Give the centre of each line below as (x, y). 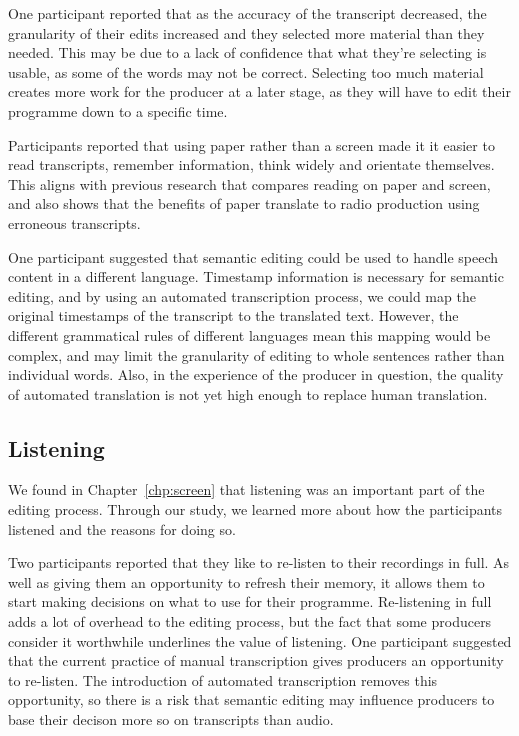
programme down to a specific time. (118, 110)
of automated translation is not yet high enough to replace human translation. (248, 393)
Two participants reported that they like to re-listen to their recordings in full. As (259, 562)
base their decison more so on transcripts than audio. (171, 719)
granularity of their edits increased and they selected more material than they (246, 32)
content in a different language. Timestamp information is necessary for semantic (256, 276)
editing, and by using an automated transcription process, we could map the (242, 295)
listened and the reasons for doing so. (122, 528)
